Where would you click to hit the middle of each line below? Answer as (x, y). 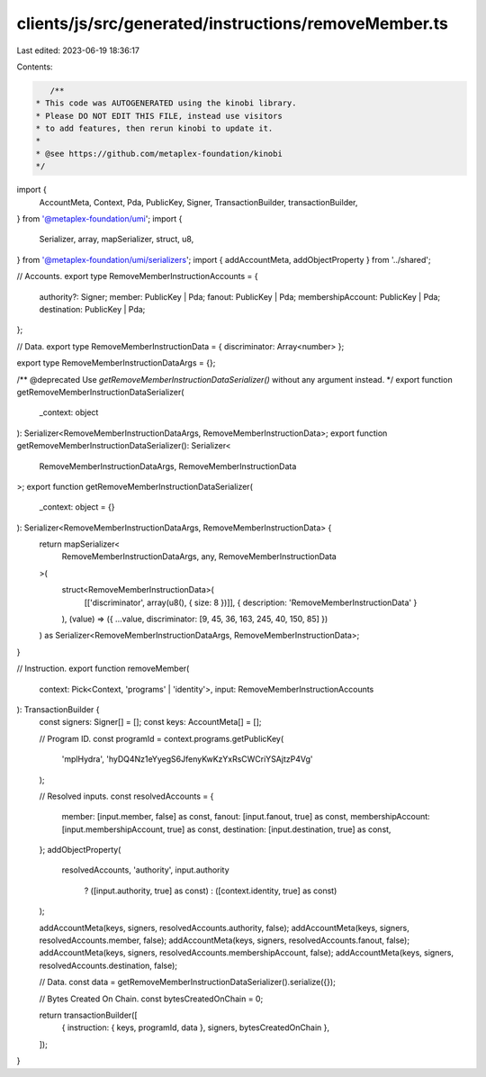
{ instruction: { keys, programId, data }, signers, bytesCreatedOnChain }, (196, 1027)
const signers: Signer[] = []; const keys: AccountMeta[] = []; (150, 722)
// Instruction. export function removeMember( (103, 669)
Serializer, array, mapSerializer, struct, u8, (117, 240)
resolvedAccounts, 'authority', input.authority (145, 870)
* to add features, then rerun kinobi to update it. (154, 129)
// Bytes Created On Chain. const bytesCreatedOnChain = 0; (151, 999)
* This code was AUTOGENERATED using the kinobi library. (166, 103)
